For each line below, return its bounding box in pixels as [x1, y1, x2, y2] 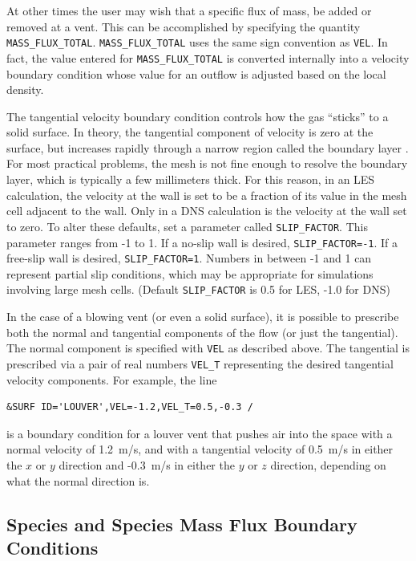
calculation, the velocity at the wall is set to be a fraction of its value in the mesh [6, 186, 407, 203]
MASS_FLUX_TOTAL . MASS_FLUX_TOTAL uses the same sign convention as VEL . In [6, 34, 388, 51]
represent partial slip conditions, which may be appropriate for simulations [6, 265, 374, 282]
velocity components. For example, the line [6, 371, 217, 388]
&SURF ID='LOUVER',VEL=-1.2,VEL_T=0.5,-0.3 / [6, 401, 253, 413]
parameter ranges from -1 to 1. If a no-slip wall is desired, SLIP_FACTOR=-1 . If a [6, 234, 398, 250]
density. [6, 81, 44, 98]
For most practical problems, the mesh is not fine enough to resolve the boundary [6, 155, 408, 172]
